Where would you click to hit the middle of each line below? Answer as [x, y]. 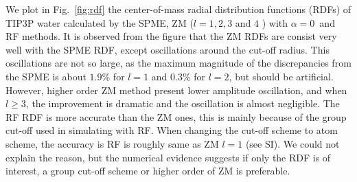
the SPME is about [46, 76]
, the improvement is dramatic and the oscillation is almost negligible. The [183, 103]
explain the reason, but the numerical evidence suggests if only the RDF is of [168, 157]
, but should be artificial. [281, 76]
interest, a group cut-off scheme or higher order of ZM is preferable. [148, 171]
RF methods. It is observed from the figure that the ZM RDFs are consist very [171, 36]
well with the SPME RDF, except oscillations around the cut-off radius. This [168, 49]
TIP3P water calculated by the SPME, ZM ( [100, 22]
